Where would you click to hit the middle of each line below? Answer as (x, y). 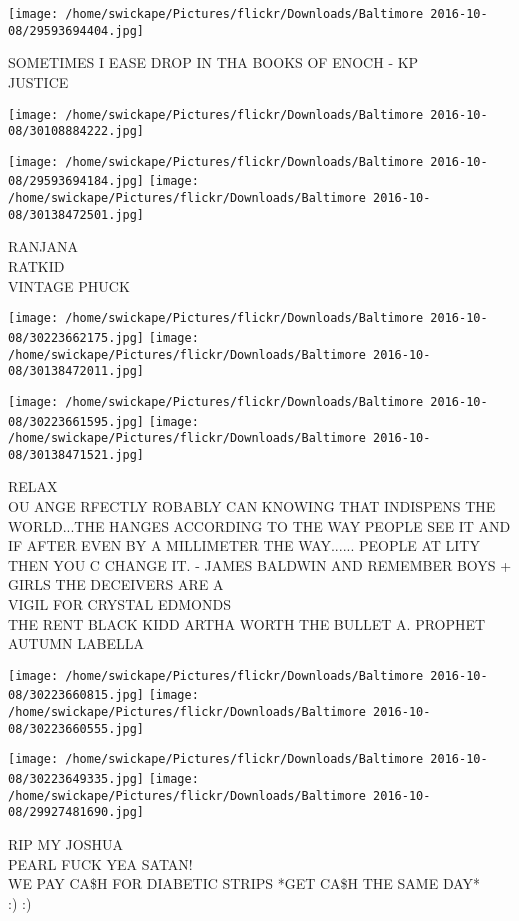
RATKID (36, 266)
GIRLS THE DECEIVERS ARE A (116, 584)
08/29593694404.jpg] (76, 30)
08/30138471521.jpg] (76, 454)
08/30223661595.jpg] (76, 421)
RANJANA (43, 246)
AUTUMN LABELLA (76, 643)
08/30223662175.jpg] (76, 337)
